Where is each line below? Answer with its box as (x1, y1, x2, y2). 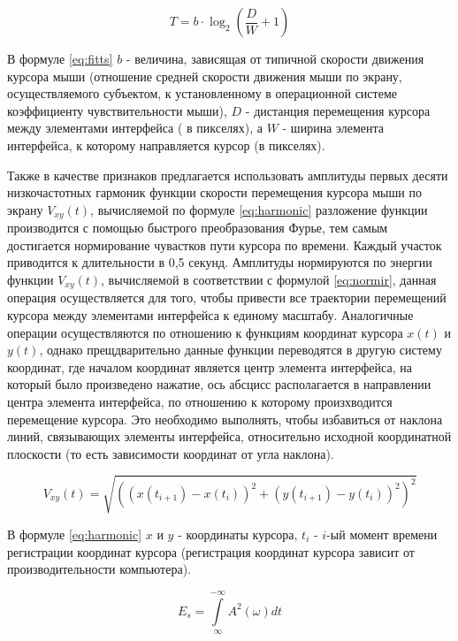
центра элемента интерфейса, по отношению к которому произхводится (7, 393, 393, 410)
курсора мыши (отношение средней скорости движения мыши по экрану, (7, 66, 402, 85)
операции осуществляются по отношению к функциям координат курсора (7, 323, 403, 341)
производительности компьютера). (7, 560, 191, 578)
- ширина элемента (282, 118, 385, 137)
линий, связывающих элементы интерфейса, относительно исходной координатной (7, 427, 452, 446)
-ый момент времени (326, 524, 438, 543)
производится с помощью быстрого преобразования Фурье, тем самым (7, 218, 388, 237)
